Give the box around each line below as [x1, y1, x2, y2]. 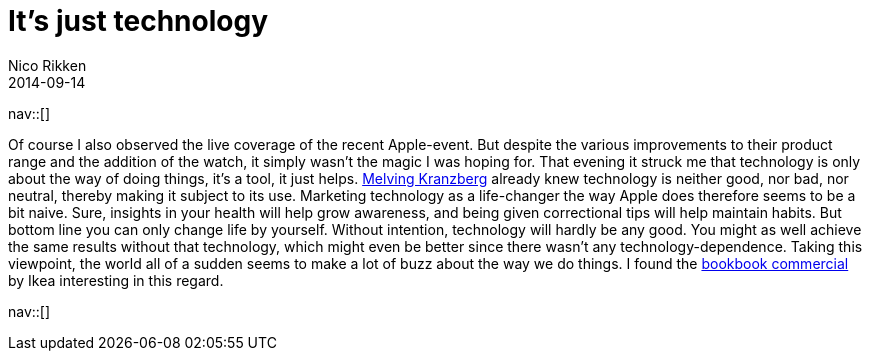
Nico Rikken [8, 56, 87, 74]
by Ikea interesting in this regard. [8, 271, 224, 289]
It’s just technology [8, 4, 268, 38]
